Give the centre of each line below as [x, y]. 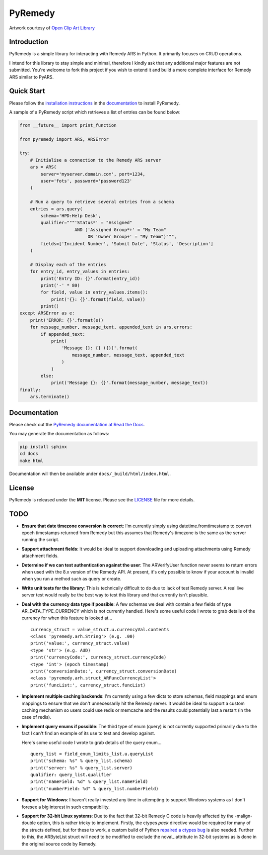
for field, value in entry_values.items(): [94, 292]
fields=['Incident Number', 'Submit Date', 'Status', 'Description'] [127, 243]
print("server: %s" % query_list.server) [81, 768]
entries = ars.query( [56, 209]
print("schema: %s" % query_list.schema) [81, 761]
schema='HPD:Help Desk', [71, 216]
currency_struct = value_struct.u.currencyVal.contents [100, 629]
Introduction [29, 42]
